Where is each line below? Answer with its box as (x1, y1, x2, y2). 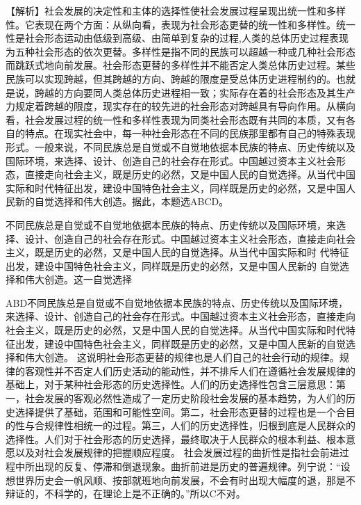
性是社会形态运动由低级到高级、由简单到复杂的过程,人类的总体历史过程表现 (6, 31, 349, 45)
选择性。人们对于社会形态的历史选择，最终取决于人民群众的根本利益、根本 (6, 431, 346, 446)
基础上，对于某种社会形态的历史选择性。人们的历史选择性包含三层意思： (6, 377, 336, 392)
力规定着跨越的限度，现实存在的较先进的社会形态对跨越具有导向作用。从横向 (6, 99, 355, 113)
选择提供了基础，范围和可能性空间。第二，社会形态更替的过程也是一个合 (15, 404, 346, 419)
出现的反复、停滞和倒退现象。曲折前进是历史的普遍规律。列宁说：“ (34, 459, 341, 473)
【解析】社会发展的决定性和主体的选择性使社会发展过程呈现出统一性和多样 (6, 3, 346, 17)
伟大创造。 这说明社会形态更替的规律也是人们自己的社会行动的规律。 (24, 350, 339, 364)
